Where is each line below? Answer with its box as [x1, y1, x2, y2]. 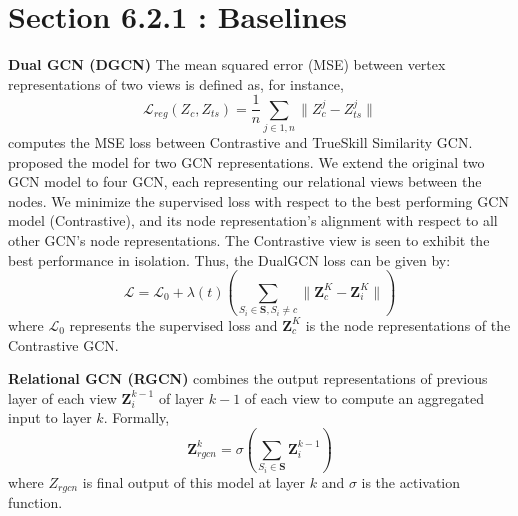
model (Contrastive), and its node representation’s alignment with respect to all [8, 210, 498, 231]
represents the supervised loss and [69, 314, 278, 335]
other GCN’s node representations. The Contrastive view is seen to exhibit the [8, 230, 490, 251]
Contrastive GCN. [8, 334, 119, 355]
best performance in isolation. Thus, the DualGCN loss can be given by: [8, 249, 451, 270]
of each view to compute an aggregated [244, 387, 485, 408]
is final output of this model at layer [82, 471, 306, 492]
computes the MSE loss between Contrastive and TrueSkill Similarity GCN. [8, 132, 473, 153]
